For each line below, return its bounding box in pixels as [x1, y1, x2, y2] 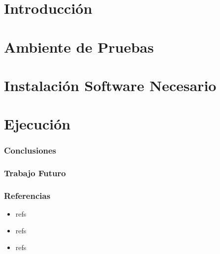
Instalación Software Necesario [4, 75, 217, 95]
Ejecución [4, 114, 71, 134]
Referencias [4, 190, 51, 202]
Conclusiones [4, 144, 57, 157]
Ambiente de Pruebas [4, 36, 154, 57]
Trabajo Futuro [4, 167, 66, 179]
